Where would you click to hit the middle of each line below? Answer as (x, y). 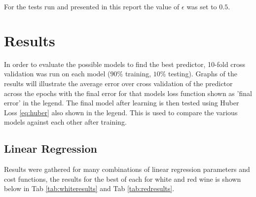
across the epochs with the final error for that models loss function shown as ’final (128, 93)
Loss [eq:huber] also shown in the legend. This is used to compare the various (121, 112)
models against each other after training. (65, 122)
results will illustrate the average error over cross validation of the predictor (118, 83)
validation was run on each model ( (57, 74)
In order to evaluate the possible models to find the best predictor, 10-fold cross (125, 64)
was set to (202, 6)
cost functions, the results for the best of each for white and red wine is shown (123, 179)
